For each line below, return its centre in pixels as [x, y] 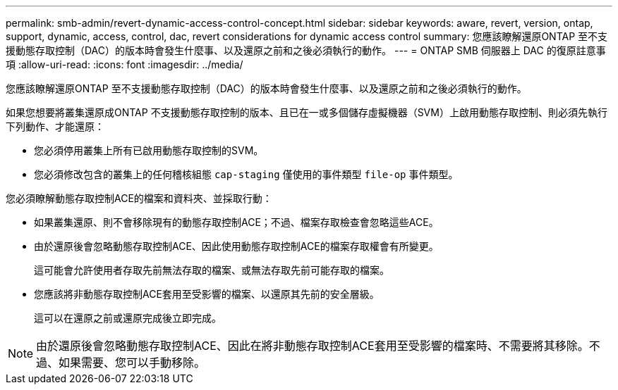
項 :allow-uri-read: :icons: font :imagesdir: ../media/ [125, 64]
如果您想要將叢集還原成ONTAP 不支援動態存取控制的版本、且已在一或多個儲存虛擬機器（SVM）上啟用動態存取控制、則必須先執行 [307, 112]
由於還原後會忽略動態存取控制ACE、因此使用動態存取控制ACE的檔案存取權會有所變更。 [236, 246]
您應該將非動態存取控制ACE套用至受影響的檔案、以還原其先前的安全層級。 [207, 294]
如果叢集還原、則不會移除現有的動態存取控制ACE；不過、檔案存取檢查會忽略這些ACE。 [236, 222]
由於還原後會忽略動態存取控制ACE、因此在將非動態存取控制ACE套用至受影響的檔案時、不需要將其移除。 [313, 346]
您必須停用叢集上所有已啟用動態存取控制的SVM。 [149, 150]
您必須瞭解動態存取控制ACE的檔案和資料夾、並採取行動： [139, 198]
